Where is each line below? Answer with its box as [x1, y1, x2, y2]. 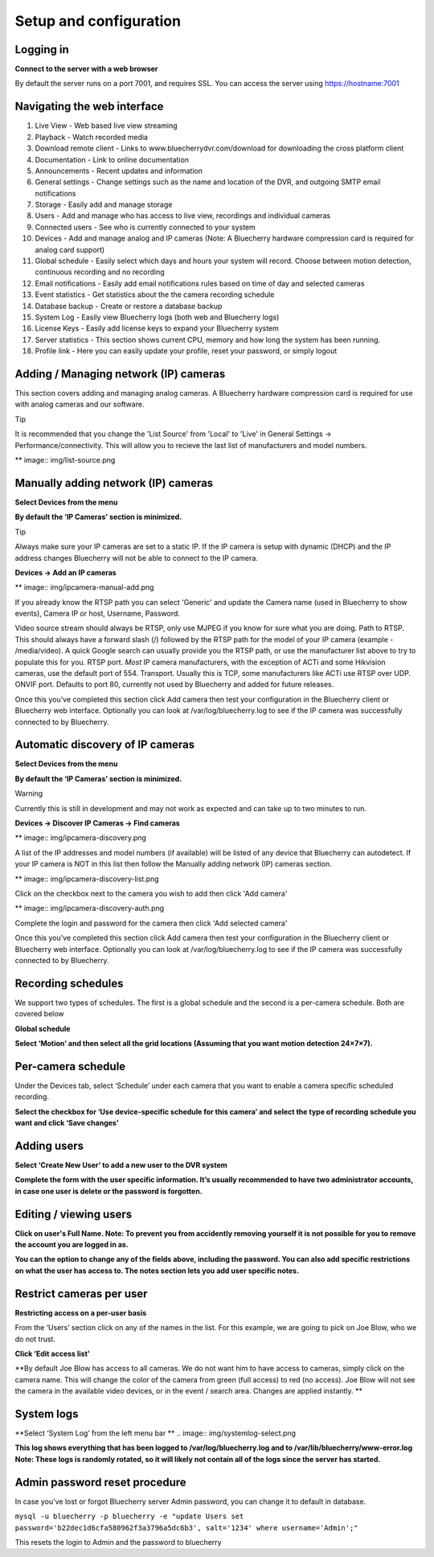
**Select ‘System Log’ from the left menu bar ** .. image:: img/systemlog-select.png [14, 1428, 297, 1438]
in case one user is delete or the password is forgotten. [14, 1186, 203, 1196]
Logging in [14, 43, 70, 56]
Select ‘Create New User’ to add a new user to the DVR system [14, 1160, 228, 1170]
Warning [14, 789, 43, 798]
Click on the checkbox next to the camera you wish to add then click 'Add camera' [14, 889, 288, 898]
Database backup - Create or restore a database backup [35, 301, 223, 311]
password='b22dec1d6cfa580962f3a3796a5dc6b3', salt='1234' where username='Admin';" [14, 1523, 358, 1532]
